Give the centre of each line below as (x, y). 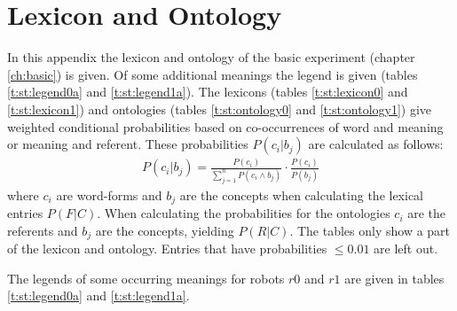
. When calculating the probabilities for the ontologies (244, 213)
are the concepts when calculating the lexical (302, 194)
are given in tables (394, 278)
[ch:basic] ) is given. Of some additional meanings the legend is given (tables (213, 74)
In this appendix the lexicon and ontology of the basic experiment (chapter (211, 57)
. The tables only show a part (370, 230)
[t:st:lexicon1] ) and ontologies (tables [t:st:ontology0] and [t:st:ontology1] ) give (220, 109)
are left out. (406, 249)
